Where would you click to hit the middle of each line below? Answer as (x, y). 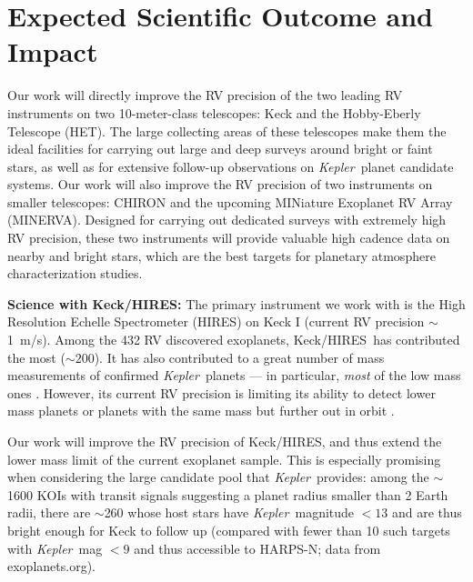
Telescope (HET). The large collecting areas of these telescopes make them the (227, 130)
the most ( (36, 357)
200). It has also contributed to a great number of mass (230, 357)
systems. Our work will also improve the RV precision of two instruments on (220, 184)
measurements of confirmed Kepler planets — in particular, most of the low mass (234, 375)
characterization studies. (75, 273)
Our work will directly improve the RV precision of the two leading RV (205, 95)
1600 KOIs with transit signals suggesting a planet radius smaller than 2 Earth (228, 494)
